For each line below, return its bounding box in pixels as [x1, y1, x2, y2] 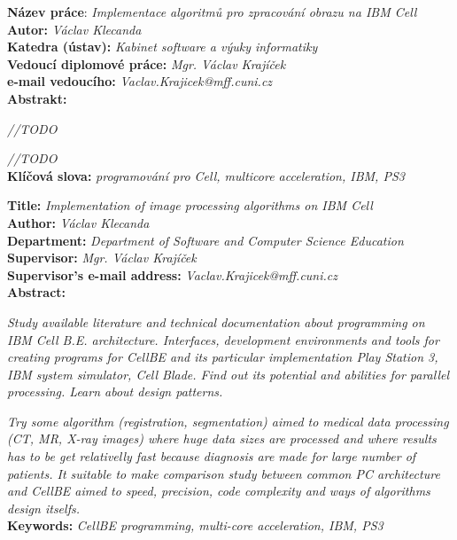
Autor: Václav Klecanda [7, 20, 142, 38]
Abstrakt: [7, 89, 67, 107]
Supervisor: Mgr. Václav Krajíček [7, 248, 197, 267]
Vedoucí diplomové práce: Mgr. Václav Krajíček [7, 54, 286, 73]
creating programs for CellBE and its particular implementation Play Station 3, [7, 348, 438, 366]
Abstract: [7, 283, 66, 301]
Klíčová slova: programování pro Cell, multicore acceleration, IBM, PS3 [7, 166, 405, 184]
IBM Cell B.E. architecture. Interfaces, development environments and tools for [7, 330, 439, 348]
